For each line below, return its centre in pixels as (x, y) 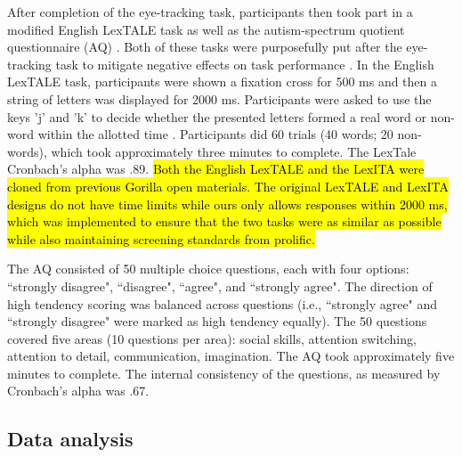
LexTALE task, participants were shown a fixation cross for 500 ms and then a (223, 82)
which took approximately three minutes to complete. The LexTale (234, 151)
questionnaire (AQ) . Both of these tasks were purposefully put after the (205, 47)
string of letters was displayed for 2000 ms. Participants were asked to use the (219, 98)
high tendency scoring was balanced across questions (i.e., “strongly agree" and (223, 303)
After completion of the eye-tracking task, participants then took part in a (210, 12)
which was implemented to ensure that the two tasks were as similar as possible (224, 221)
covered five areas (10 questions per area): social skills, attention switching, (212, 338)
